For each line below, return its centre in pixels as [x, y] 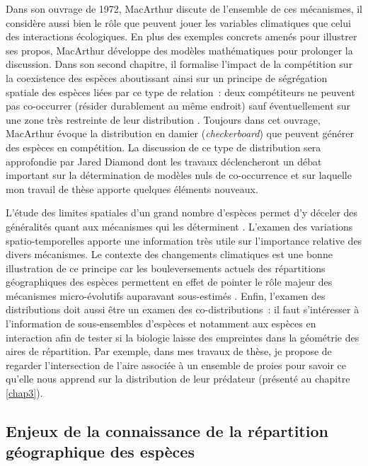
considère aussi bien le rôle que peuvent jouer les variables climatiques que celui [178, 22]
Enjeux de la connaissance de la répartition [167, 431]
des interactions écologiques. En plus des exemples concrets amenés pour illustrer [182, 36]
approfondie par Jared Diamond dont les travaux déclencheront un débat [164, 161]
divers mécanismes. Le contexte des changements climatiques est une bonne [169, 254]
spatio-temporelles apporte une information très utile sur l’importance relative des [184, 240]
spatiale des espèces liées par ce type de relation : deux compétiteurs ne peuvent [180, 92]
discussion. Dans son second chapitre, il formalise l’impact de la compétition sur [179, 64]
